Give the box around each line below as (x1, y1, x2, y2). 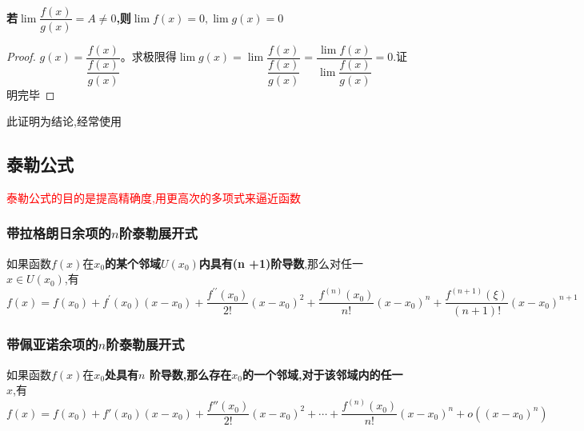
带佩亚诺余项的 (6, 334, 98, 354)
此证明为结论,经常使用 (6, 113, 122, 130)
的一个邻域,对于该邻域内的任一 (242, 365, 403, 382)
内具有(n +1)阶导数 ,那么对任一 (198, 254, 364, 271)
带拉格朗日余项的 (6, 223, 111, 243)
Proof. (6, 48, 36, 65)
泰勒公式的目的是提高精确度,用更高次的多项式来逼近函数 (6, 189, 301, 206)
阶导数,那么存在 (149, 365, 232, 382)
